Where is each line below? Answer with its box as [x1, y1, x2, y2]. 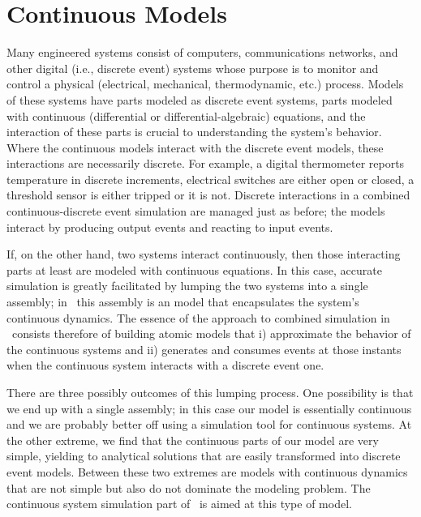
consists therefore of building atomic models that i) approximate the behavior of [11, 325, 411, 342]
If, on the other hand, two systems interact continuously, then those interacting [6, 246, 401, 263]
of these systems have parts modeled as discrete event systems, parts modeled [6, 91, 393, 108]
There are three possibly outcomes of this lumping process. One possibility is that [6, 384, 414, 400]
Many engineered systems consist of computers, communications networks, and [6, 44, 398, 61]
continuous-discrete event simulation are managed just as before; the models [6, 203, 385, 220]
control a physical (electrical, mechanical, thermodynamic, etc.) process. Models [6, 75, 404, 92]
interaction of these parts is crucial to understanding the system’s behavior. [6, 123, 382, 140]
